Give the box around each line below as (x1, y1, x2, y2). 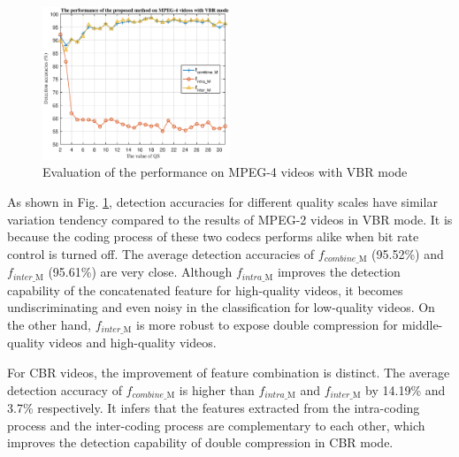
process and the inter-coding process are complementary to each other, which (7, 415, 425, 434)
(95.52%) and (371, 244, 444, 263)
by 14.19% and (365, 380, 446, 399)
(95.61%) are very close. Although (48, 263, 233, 281)
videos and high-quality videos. (49, 333, 217, 352)
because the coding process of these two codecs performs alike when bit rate (7, 227, 419, 246)
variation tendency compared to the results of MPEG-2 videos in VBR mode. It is (7, 209, 453, 228)
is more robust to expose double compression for (136, 315, 398, 333)
